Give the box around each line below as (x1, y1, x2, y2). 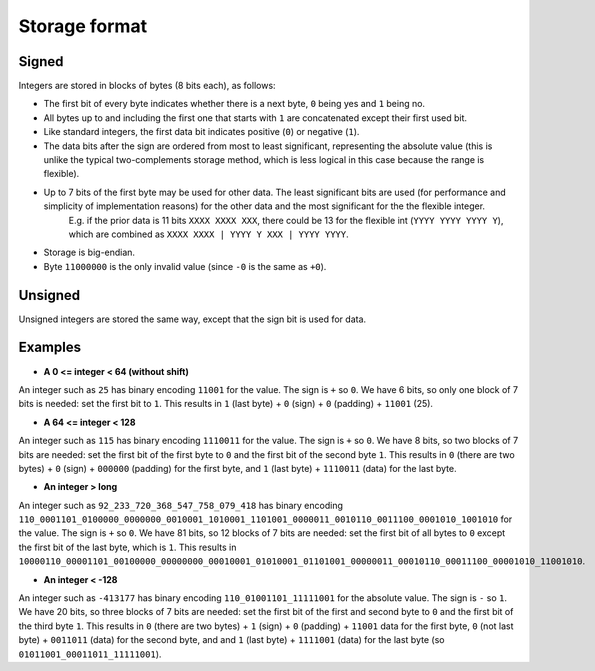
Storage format (18, 15, 148, 37)
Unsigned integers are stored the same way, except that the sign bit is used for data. (18, 313, 367, 325)
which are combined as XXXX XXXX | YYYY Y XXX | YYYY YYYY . (68, 228, 349, 240)
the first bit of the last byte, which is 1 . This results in (18, 541, 237, 553)
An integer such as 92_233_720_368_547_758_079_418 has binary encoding (18, 499, 344, 511)
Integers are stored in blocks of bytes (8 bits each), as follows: (18, 80, 276, 92)
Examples (18, 339, 82, 356)
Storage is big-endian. (43, 246, 135, 259)
